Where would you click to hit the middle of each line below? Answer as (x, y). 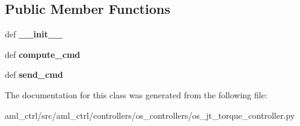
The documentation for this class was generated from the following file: (136, 94)
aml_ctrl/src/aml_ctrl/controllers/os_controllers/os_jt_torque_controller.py (150, 115)
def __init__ (34, 34)
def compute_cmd (43, 54)
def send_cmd (34, 74)
